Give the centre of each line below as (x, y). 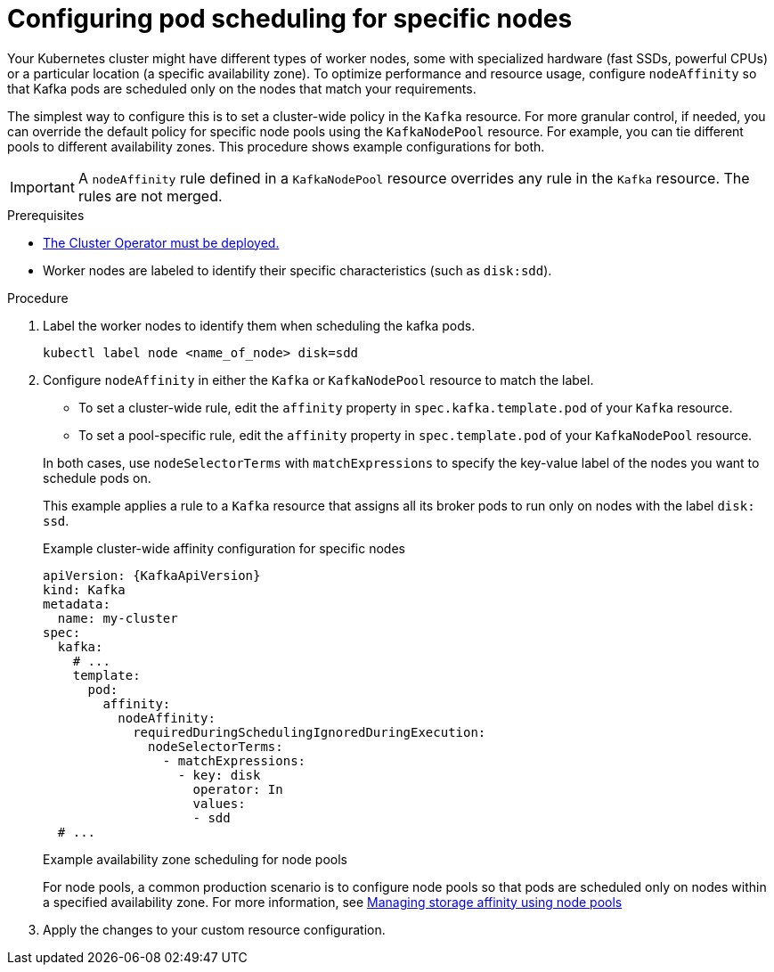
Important (42, 187)
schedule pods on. (97, 478)
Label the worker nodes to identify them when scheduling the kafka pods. (259, 325)
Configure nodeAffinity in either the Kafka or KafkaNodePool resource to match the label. (318, 380)
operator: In (238, 789)
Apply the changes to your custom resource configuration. (214, 929)
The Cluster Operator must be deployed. (161, 242)
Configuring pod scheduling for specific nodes (290, 19)
